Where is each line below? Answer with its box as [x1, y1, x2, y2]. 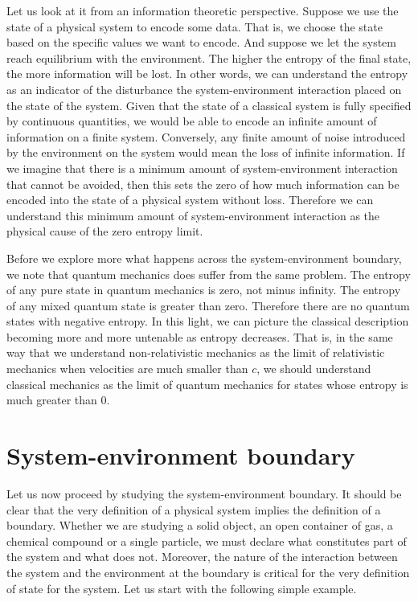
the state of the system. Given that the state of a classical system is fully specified [6, 96, 412, 113]
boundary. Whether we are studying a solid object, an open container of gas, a [6, 517, 393, 534]
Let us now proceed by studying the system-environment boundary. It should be [6, 485, 402, 502]
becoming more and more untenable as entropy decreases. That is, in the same [6, 328, 393, 345]
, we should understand [256, 360, 371, 377]
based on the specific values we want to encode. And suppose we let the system [6, 34, 397, 51]
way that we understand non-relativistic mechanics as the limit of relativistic [6, 344, 385, 361]
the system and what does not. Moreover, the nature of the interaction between [6, 548, 398, 565]
